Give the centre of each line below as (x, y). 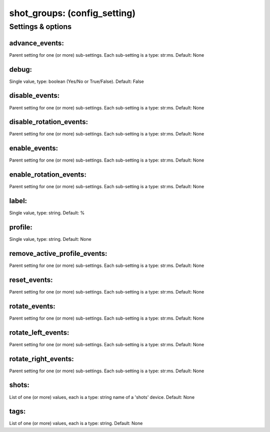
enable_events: (34, 148)
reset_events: (31, 280)
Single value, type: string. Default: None (50, 239)
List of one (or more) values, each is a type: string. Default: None (76, 423)
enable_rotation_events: (48, 175)
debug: (21, 69)
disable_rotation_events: (49, 122)
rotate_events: (32, 306)
